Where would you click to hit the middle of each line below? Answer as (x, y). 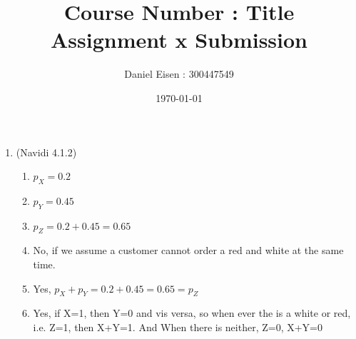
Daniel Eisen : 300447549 (179, 74)
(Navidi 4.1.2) (46, 152)
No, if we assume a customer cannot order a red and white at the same (188, 250)
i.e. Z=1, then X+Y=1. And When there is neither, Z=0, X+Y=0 (178, 327)
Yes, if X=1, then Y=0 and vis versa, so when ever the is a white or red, (192, 313)
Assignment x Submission (179, 40)
